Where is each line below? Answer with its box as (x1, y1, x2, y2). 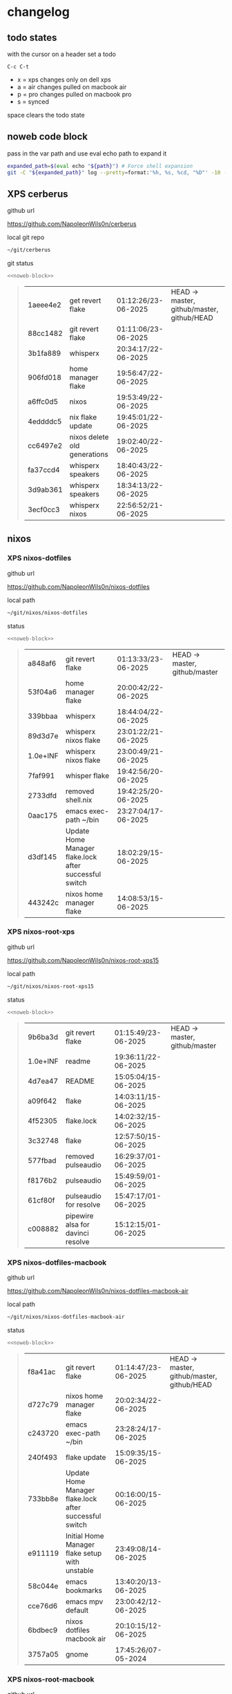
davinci (65, 1228, 90, 1238)
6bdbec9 (27, 1625, 58, 1635)
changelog (7, 4, 70, 20)
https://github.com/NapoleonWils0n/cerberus (7, 220, 137, 228)
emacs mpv (65, 1597, 104, 1606)
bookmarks (65, 1585, 102, 1595)
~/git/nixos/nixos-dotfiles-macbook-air (7, 1313, 126, 1320)
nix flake (69, 413, 97, 422)
